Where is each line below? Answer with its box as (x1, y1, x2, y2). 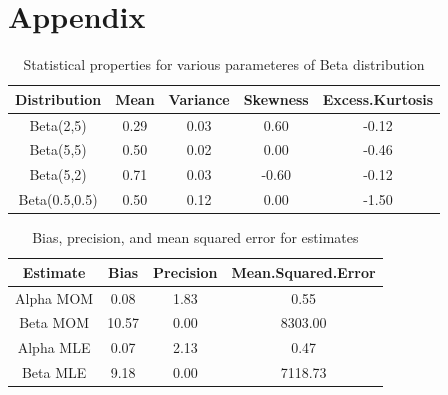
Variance (168, 88, 230, 109)
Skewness (243, 88, 309, 109)
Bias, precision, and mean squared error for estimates (32, 227, 359, 248)
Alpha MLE (17, 337, 91, 358)
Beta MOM (19, 312, 89, 333)
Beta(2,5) (29, 114, 87, 135)
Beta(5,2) (29, 164, 87, 185)
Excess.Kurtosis (322, 88, 434, 109)
